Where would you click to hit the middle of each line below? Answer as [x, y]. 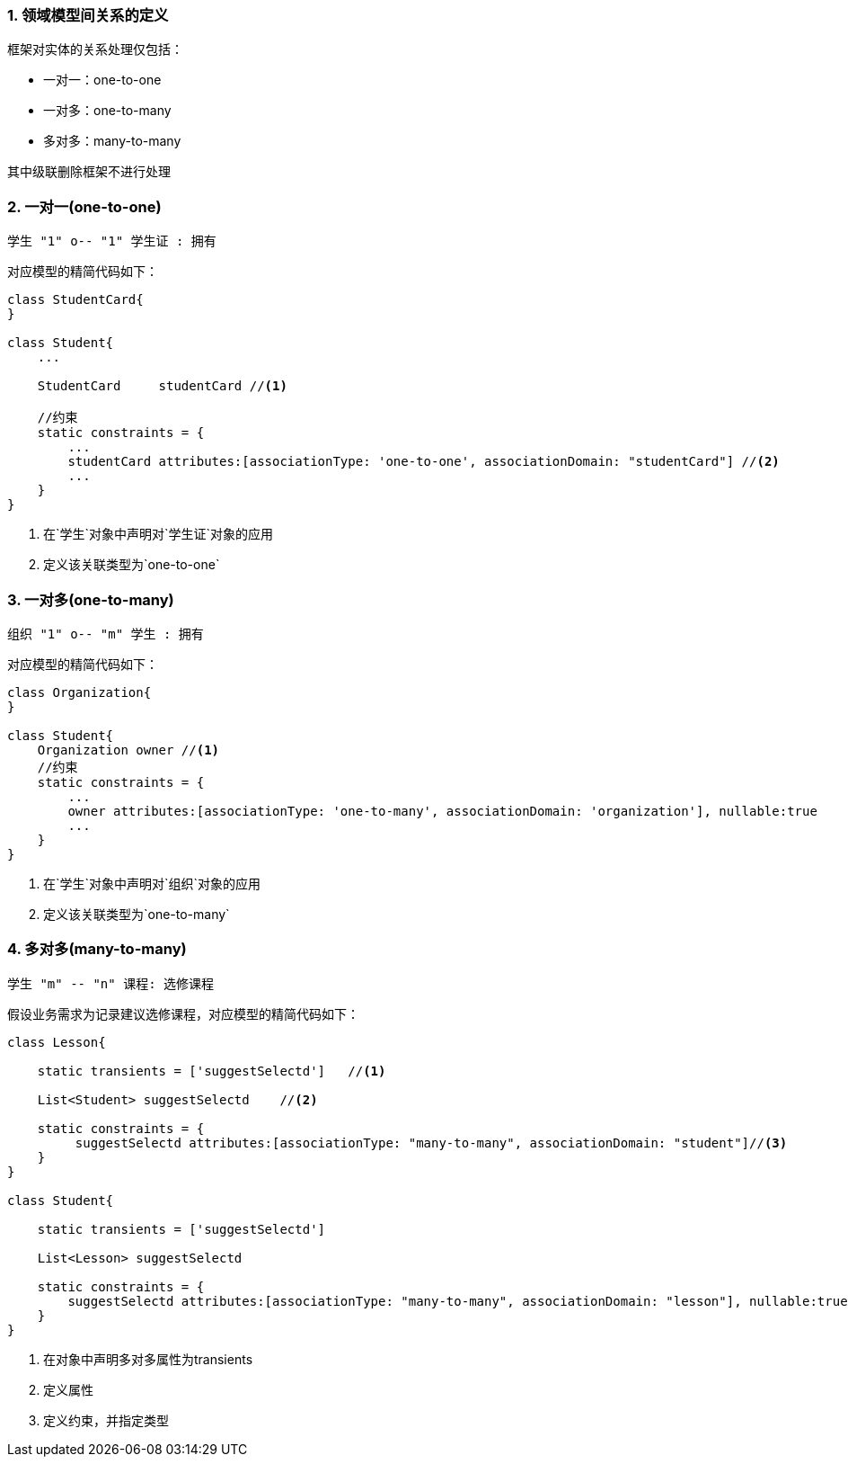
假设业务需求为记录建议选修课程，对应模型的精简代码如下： [183, 1013]
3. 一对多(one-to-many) [91, 599]
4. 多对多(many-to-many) [97, 949]
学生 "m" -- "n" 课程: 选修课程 [111, 983]
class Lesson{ [57, 1042]
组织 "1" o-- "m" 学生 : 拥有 [106, 634]
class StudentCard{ [75, 300]
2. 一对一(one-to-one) [84, 206]
